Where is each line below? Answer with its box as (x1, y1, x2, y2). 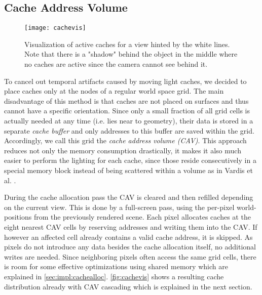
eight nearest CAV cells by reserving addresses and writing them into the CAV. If (4, 221, 257, 232)
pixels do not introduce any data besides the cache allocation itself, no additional (4, 241, 256, 252)
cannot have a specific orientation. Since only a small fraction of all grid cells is (4, 105, 250, 116)
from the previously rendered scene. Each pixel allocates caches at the (33, 212, 251, 222)
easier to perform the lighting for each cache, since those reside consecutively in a (4, 155, 256, 165)
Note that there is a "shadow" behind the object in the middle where (24, 49, 238, 59)
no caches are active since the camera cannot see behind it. (24, 59, 208, 69)
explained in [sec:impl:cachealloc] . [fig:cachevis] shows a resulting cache (4, 271, 224, 281)
